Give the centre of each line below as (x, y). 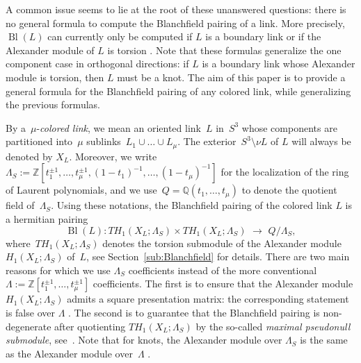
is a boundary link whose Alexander (279, 64)
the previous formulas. (53, 104)
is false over (30, 312)
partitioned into (39, 141)
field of (20, 205)
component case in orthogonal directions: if (97, 64)
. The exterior (207, 141)
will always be (321, 141)
